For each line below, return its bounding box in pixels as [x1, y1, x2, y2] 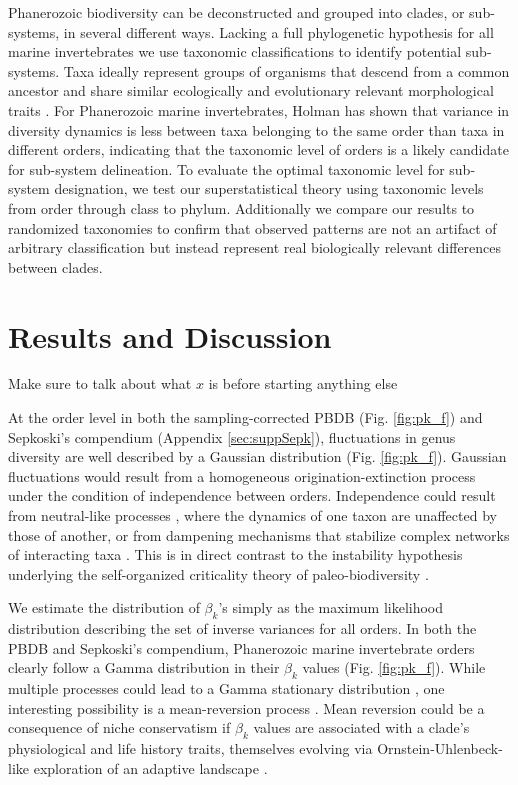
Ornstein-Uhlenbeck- [377, 738, 503, 759]
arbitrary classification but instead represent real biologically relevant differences [8, 237, 502, 258]
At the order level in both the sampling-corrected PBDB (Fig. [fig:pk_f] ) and [8, 407, 483, 428]
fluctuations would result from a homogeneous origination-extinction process [8, 465, 476, 486]
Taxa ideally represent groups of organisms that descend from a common [63, 60, 510, 81]
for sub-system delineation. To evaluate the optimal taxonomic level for [8, 158, 445, 179]
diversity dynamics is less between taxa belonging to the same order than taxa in [8, 119, 505, 140]
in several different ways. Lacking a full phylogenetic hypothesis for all [63, 21, 494, 42]
